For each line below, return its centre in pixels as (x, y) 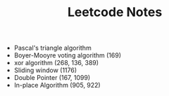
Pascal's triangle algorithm (52, 48)
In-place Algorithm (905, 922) (57, 85)
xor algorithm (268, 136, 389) (56, 63)
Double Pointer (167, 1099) (52, 78)
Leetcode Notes (115, 12)
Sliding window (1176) (45, 70)
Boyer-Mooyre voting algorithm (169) (68, 55)
